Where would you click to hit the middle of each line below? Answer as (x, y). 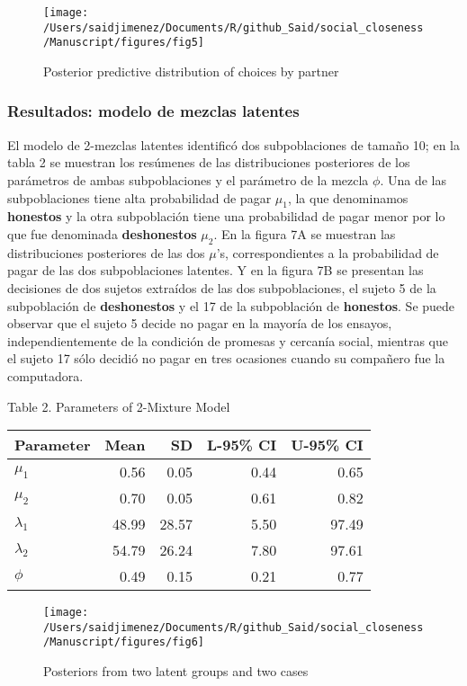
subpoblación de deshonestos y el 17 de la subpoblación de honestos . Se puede (231, 305)
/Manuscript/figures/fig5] (124, 43)
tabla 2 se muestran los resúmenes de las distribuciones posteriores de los (209, 162)
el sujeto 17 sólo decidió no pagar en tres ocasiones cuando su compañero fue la (226, 358)
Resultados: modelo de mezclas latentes (153, 111)
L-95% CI (242, 445)
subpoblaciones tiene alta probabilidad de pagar (139, 197)
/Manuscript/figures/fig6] (124, 642)
